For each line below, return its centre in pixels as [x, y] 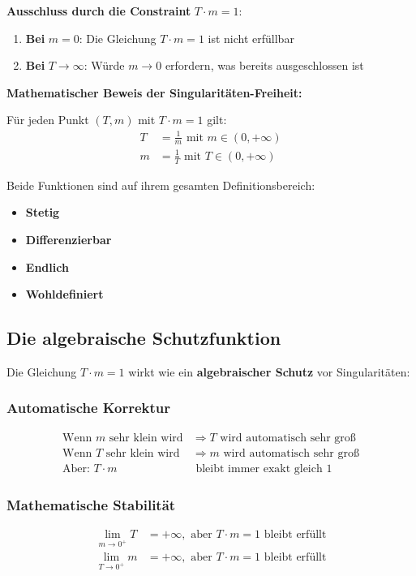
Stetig [43, 212]
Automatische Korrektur [89, 408]
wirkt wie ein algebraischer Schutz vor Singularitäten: [269, 371]
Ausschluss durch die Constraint [99, 11]
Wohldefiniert [64, 294]
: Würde [104, 65]
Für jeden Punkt [48, 120]
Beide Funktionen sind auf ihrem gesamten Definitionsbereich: [161, 185]
